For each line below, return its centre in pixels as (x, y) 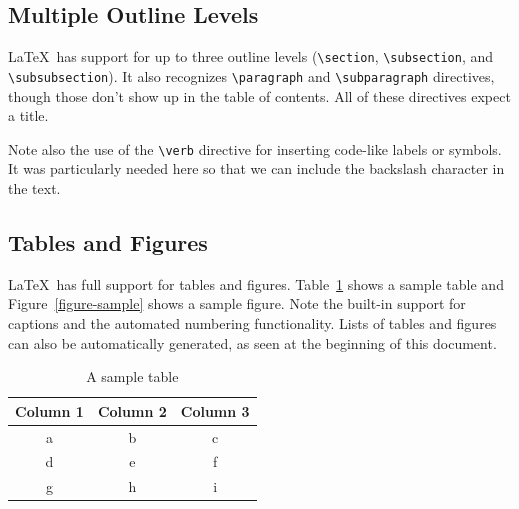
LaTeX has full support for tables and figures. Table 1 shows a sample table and (256, 283)
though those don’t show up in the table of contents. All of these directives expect (259, 95)
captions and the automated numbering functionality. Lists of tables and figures (252, 322)
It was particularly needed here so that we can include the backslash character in (256, 168)
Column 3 (215, 410)
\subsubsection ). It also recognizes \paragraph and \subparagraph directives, (251, 75)
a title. (28, 115)
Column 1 (49, 410)
